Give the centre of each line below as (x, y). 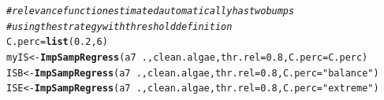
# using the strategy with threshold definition (119, 26)
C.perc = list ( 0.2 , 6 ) (57, 42)
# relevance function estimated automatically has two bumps (151, 11)
